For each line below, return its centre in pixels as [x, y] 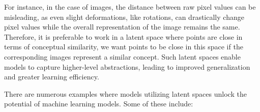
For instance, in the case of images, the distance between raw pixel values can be [130, 7]
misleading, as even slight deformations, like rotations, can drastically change [124, 17]
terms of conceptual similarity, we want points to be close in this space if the [124, 47]
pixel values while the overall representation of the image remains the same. [122, 27]
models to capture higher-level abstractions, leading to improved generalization [127, 66]
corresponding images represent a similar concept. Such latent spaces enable [122, 56]
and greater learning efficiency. [52, 77]
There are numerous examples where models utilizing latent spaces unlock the [125, 93]
